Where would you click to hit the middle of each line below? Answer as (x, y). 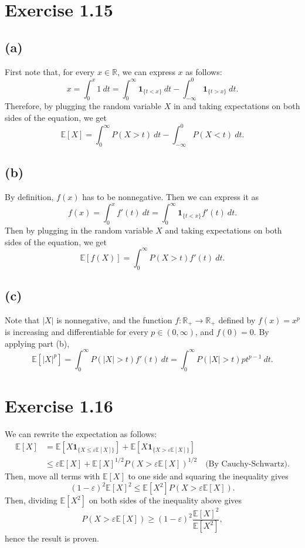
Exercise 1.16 (59, 405)
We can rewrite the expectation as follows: (81, 433)
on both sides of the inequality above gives (165, 500)
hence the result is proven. (52, 538)
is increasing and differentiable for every (77, 332)
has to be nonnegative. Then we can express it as (171, 197)
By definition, (29, 197)
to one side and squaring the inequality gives (208, 476)
